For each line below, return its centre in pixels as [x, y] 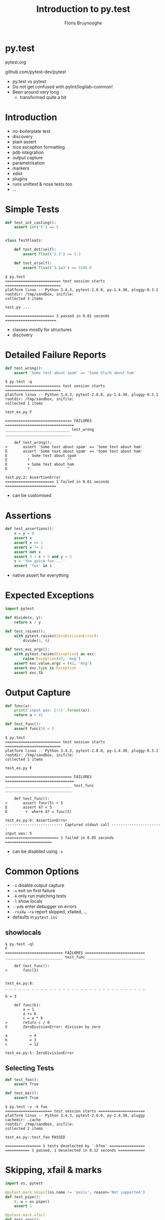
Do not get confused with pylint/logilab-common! [62, 87]
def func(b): [27, 1005]
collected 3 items [24, 299]
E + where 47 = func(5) [38, 812]
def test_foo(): [22, 1080]
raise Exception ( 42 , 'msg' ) [52, 659]
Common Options [42, 871]
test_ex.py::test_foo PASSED [35, 1137]
